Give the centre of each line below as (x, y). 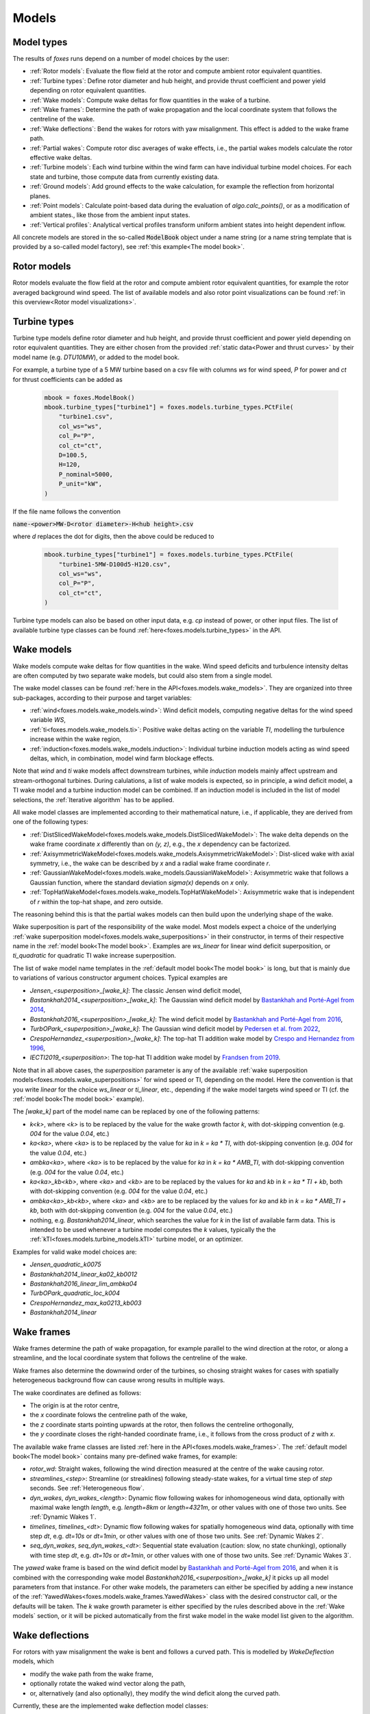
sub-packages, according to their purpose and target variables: (102, 698)
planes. (40, 196)
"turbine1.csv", (86, 417)
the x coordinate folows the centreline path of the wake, (109, 1415)
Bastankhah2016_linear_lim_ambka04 (83, 1283)
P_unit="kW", (81, 484)
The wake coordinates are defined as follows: (77, 1392)
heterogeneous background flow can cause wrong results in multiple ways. (119, 1380)
